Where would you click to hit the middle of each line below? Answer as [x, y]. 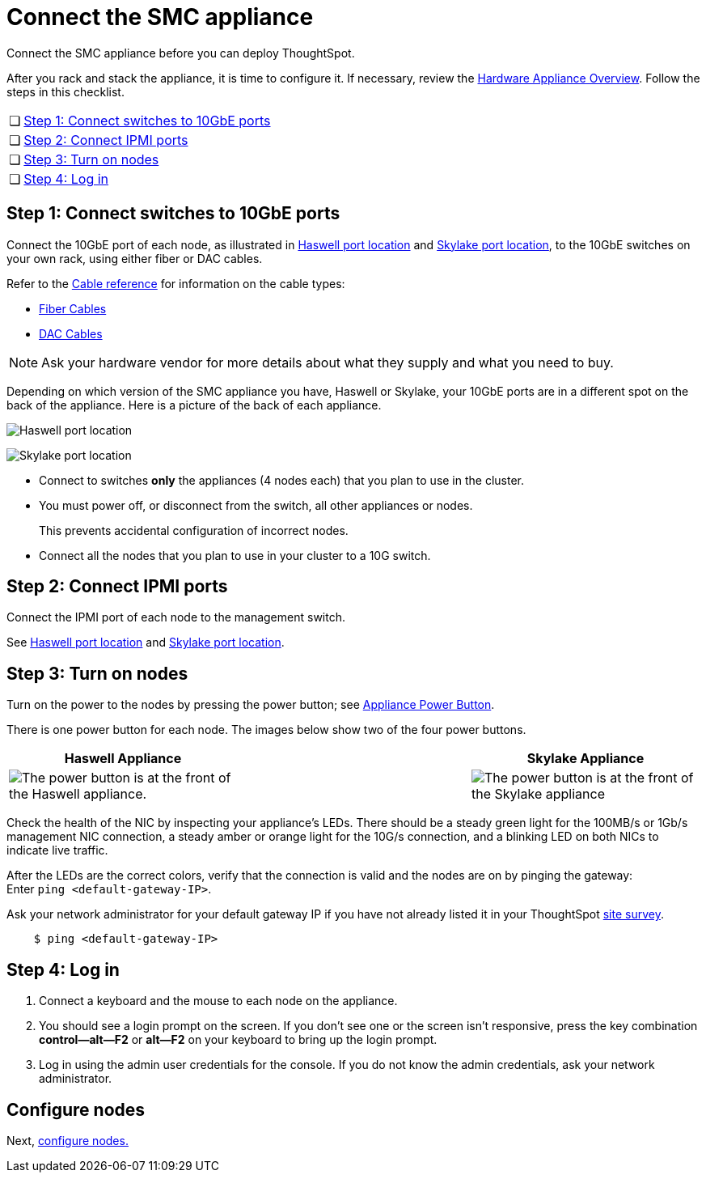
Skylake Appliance [586, 759]
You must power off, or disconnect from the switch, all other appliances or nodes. [256, 505]
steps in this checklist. [66, 91]
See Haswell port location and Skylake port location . [146, 643]
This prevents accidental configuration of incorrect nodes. [194, 530]
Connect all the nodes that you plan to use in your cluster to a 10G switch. [235, 555]
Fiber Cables [73, 308]
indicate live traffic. [57, 850]
